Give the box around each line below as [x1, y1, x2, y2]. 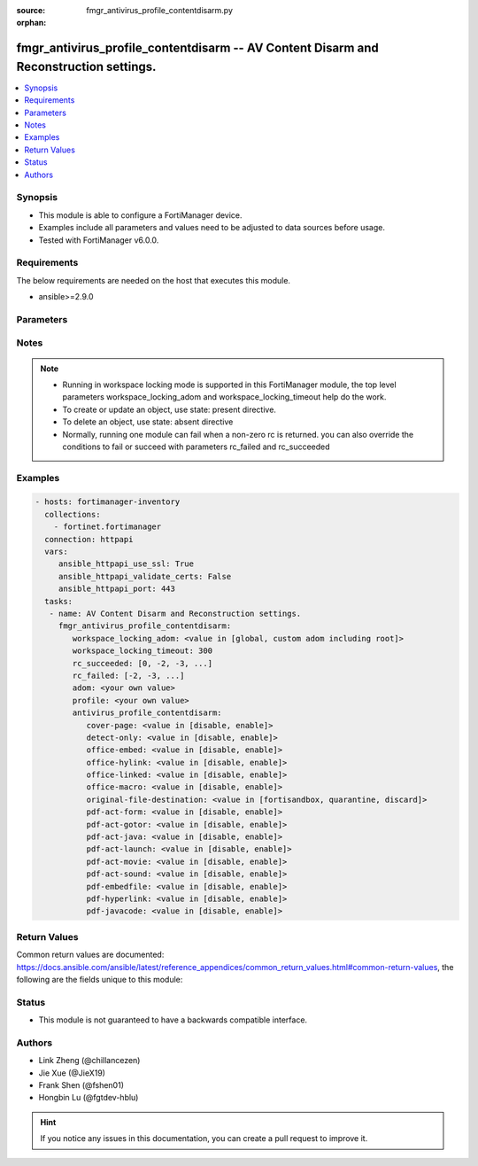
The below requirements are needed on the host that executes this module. [16, 275, 291, 285]
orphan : [16, 18, 47, 28]
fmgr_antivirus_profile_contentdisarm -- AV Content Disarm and [16, 41, 380, 56]
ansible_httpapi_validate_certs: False [58, 571, 232, 581]
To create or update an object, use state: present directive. [62, 404, 276, 415]
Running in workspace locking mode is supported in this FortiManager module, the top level [62, 379, 397, 390]
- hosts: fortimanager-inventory [35, 497, 181, 507]
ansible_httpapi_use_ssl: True [58, 559, 195, 569]
